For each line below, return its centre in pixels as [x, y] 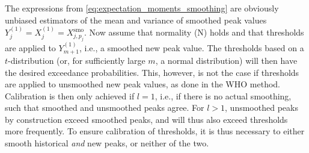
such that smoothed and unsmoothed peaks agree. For [105, 108]
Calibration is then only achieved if [70, 95]
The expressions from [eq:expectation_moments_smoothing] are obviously [142, 8]
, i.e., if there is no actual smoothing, [223, 95]
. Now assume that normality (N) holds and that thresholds [194, 32]
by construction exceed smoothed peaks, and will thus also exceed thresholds [146, 119]
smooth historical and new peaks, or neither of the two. [107, 143]
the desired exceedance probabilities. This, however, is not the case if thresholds [152, 72]
